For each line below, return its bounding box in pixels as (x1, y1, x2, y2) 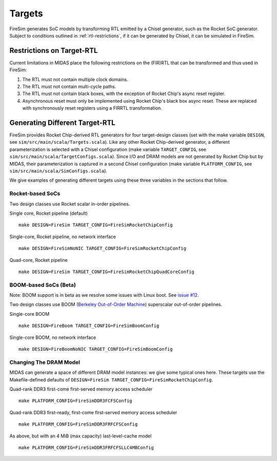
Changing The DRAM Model (9, 358, 81, 366)
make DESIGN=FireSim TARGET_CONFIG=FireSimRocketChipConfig (18, 222, 173, 228)
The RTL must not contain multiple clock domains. (22, 76, 128, 82)
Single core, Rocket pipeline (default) (9, 210, 88, 216)
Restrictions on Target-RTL (9, 46, 98, 55)
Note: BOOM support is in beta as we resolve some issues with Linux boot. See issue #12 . (9, 292, 200, 298)
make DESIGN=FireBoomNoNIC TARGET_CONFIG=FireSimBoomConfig (18, 347, 173, 352)
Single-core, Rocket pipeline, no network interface (9, 234, 116, 240)
